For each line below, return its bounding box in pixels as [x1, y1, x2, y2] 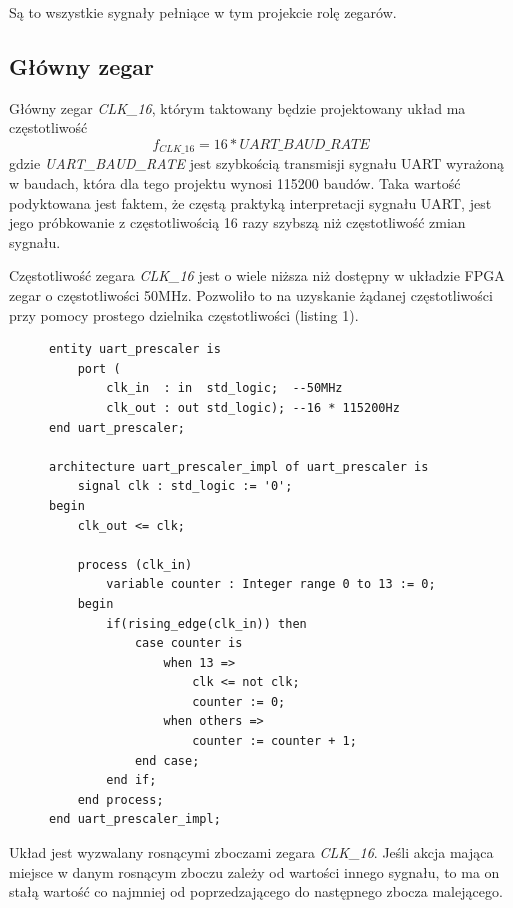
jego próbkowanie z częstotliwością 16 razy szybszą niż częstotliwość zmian [9, 212, 466, 233]
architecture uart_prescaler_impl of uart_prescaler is [49, 459, 429, 474]
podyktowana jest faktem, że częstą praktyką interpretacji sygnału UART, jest [9, 192, 492, 213]
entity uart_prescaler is [49, 342, 221, 357]
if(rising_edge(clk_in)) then [106, 616, 307, 631]
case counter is [134, 636, 243, 651]
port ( [77, 361, 121, 376]
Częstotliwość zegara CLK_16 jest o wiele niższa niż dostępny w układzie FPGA [9, 265, 505, 286]
